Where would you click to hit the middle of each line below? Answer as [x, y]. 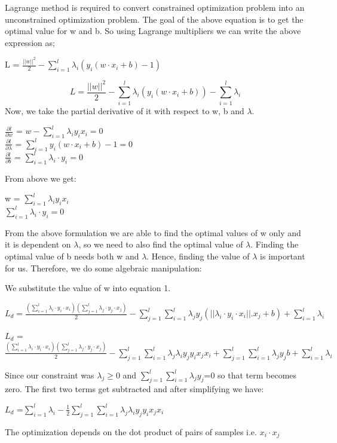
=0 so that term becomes [250, 375]
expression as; [30, 42]
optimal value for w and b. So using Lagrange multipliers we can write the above [153, 31]
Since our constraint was [50, 375]
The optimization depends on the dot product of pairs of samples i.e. [131, 431]
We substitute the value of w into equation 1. [88, 288]
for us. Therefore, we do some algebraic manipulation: [103, 268]
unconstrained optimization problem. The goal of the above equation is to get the [154, 19]
